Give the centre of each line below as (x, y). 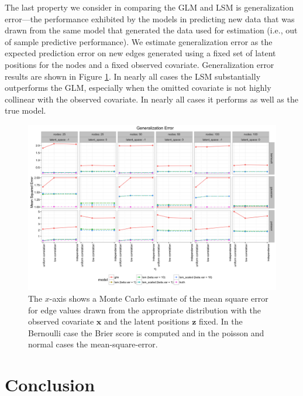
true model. (25, 110)
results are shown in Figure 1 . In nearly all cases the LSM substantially (133, 76)
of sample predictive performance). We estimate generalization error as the (139, 41)
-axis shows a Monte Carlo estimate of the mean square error (159, 298)
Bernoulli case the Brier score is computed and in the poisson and (146, 332)
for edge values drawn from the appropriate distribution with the (144, 310)
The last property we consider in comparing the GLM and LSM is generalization (149, 7)
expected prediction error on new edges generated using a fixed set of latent (140, 53)
